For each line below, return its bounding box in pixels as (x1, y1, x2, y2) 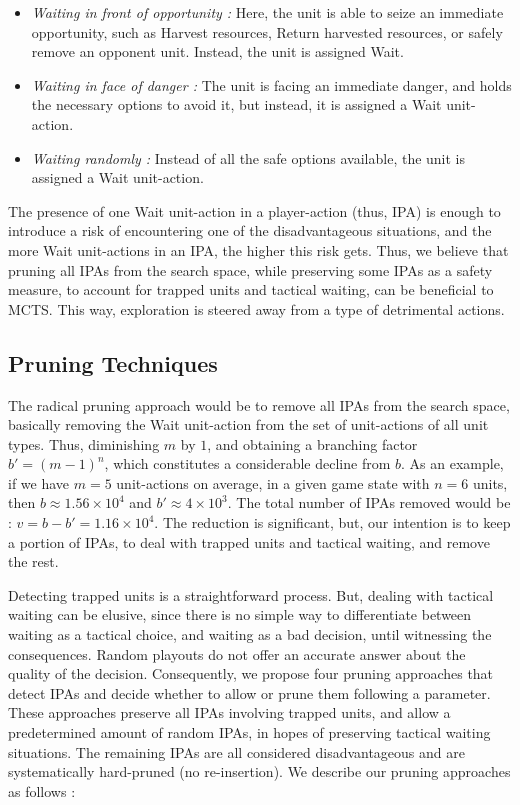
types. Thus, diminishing (8, 433, 160, 454)
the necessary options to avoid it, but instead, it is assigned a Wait (31, 94, 442, 115)
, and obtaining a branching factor (207, 433, 418, 454)
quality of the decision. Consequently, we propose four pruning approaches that (8, 663, 494, 684)
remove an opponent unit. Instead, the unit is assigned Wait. (31, 41, 404, 62)
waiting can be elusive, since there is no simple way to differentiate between (8, 604, 472, 625)
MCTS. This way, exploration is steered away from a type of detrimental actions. (8, 298, 505, 319)
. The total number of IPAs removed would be (227, 492, 511, 513)
